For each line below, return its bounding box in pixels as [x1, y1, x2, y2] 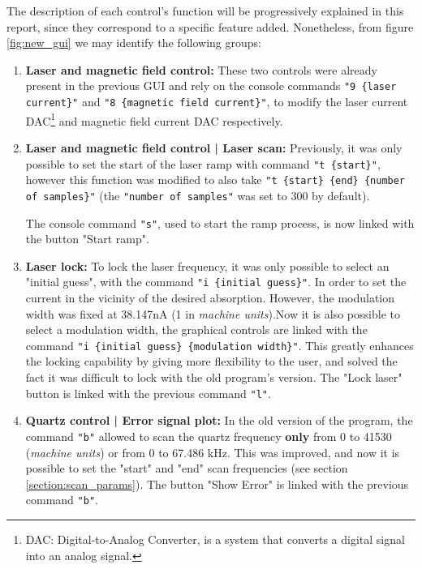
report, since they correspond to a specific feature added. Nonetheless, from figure [6, 18, 414, 35]
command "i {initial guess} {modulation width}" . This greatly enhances [25, 336, 414, 353]
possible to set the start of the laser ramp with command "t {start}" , [25, 155, 381, 172]
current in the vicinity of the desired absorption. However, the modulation [25, 289, 395, 306]
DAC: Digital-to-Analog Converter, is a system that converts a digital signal [25, 530, 405, 547]
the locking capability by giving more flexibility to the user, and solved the [25, 353, 398, 370]
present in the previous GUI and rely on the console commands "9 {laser [25, 77, 397, 94]
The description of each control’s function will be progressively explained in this [6, 2, 404, 19]
